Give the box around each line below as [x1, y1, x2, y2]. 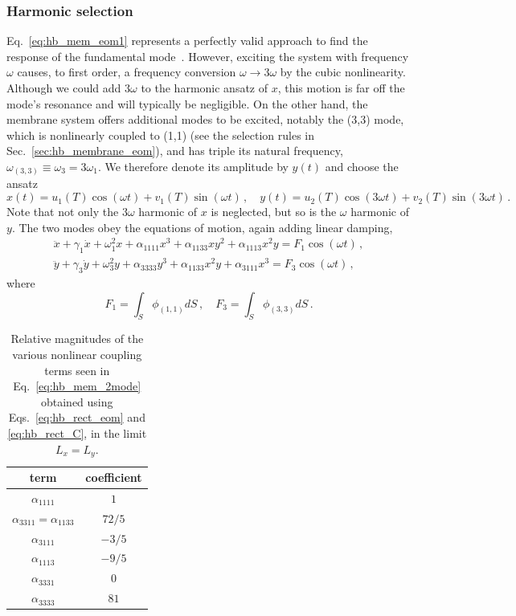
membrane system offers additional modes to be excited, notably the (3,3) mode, [6, 111, 404, 128]
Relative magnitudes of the [10, 330, 144, 347]
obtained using [41, 393, 113, 410]
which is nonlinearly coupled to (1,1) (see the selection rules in [6, 126, 315, 143]
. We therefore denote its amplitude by [97, 157, 289, 174]
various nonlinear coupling [12, 346, 142, 363]
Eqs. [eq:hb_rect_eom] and [8, 409, 145, 426]
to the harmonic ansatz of [141, 80, 268, 96]
